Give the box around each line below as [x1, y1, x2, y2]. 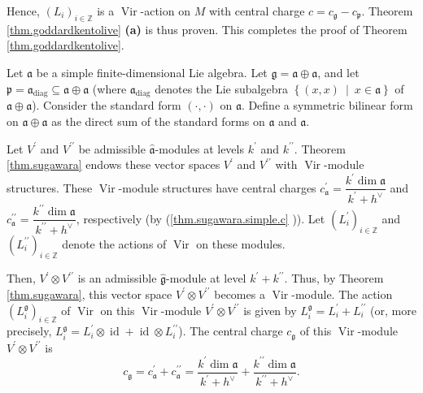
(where [92, 80, 127, 97]
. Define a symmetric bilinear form [241, 97, 413, 114]
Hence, [7, 2, 40, 19]
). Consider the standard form [32, 97, 181, 114]
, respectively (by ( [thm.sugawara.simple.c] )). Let [76, 209, 325, 227]
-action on [140, 2, 190, 19]
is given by [243, 301, 297, 318]
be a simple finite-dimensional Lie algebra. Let [36, 63, 268, 80]
